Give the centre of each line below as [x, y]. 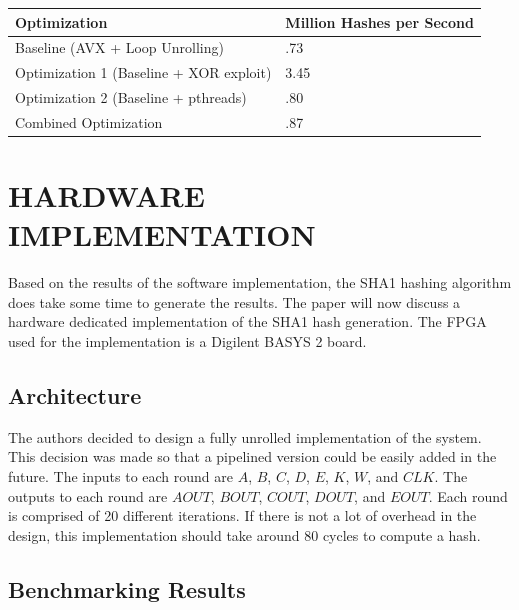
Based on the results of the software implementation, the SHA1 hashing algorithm [260, 282]
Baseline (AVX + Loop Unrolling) [119, 47]
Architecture [75, 395]
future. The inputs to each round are [120, 476]
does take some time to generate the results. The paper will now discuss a [234, 301]
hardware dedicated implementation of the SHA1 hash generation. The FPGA [247, 321]
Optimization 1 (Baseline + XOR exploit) [143, 72]
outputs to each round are [88, 495]
